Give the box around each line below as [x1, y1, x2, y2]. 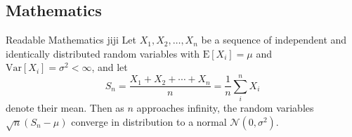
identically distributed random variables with [6, 46, 200, 60]
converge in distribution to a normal [71, 114, 227, 129]
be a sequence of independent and [201, 32, 347, 47]
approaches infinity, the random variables [136, 100, 314, 115]
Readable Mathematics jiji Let [6, 32, 136, 47]
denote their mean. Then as [6, 100, 124, 115]
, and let [91, 60, 128, 74]
